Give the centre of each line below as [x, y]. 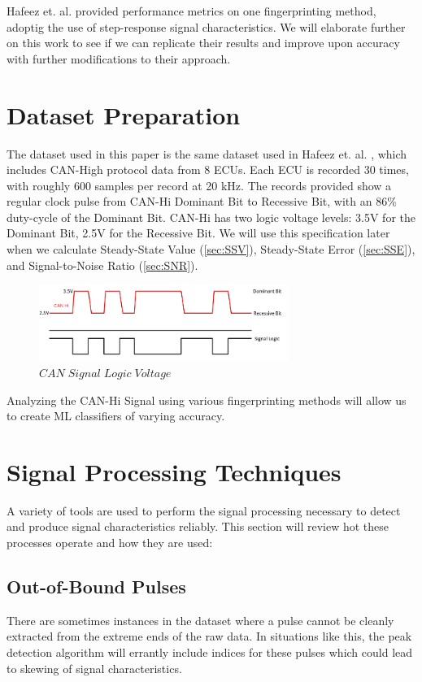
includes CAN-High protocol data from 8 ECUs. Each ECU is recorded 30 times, [208, 169]
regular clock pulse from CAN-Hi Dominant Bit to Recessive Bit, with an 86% [202, 201]
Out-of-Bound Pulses [96, 586]
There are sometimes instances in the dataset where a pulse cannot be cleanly [200, 620]
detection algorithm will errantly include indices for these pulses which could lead [210, 652]
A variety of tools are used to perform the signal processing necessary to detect [204, 510]
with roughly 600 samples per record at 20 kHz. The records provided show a [199, 185]
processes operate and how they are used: [110, 543]
